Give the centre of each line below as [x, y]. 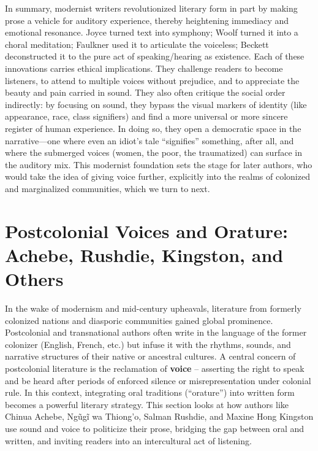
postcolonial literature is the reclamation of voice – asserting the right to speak [155, 368]
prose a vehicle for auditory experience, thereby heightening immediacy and [147, 20]
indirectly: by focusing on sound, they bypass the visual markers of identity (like [156, 104]
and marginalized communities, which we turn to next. [108, 188]
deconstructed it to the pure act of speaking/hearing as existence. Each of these [155, 56]
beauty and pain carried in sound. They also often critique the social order [145, 92]
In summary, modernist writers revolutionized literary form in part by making [151, 8]
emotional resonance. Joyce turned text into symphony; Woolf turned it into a [152, 32]
